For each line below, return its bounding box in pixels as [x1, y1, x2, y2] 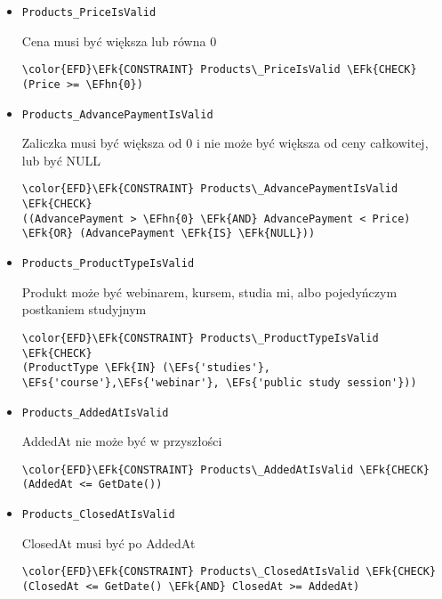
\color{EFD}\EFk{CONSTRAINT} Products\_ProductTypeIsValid [21, 331, 379, 344]
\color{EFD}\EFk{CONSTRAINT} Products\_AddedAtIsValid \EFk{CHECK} [21, 463, 430, 476]
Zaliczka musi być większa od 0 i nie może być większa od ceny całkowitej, [21, 134, 429, 152]
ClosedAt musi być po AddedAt [21, 533, 196, 552]
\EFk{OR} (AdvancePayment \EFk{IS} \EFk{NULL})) [21, 227, 316, 240]
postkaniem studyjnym [21, 300, 147, 319]
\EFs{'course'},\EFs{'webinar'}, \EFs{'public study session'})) [21, 376, 417, 389]
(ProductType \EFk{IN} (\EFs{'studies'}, [21, 361, 270, 375]
